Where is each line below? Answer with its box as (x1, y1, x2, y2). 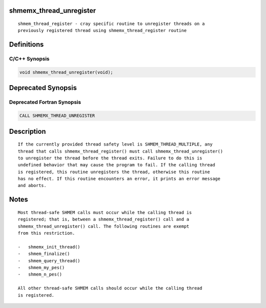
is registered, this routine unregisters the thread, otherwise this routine (18, 169, 210, 175)
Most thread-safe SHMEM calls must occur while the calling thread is (18, 210, 192, 215)
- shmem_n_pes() (18, 272, 63, 277)
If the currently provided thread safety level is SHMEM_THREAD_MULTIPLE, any (18, 142, 213, 147)
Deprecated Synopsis (9, 84, 77, 92)
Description (9, 127, 46, 135)
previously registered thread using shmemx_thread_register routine (18, 28, 187, 33)
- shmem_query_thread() (18, 258, 81, 263)
